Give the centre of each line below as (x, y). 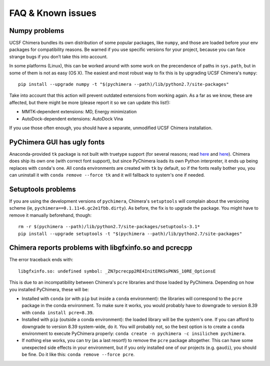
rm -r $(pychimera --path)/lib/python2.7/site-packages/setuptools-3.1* (109, 227)
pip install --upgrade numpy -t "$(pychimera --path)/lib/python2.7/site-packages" (124, 84)
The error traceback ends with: (41, 260)
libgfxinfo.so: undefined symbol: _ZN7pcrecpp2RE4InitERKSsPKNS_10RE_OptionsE (117, 271)
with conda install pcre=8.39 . (58, 313)
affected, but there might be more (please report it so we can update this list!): (90, 102)
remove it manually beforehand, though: (50, 215)
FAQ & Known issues (53, 13)
